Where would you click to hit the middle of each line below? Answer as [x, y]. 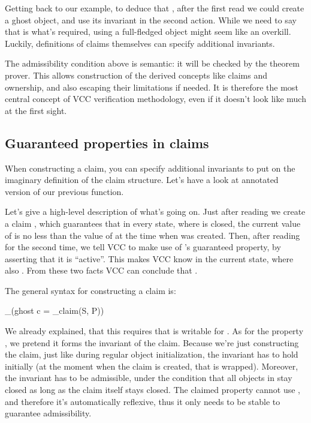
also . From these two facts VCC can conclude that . [101, 270]
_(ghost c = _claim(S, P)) [55, 310]
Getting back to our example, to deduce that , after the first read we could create [155, 8]
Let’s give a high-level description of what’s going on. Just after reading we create [155, 211]
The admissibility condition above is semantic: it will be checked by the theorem [152, 63]
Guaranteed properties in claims [107, 142]
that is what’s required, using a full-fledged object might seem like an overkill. [148, 31]
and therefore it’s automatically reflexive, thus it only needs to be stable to [143, 401]
